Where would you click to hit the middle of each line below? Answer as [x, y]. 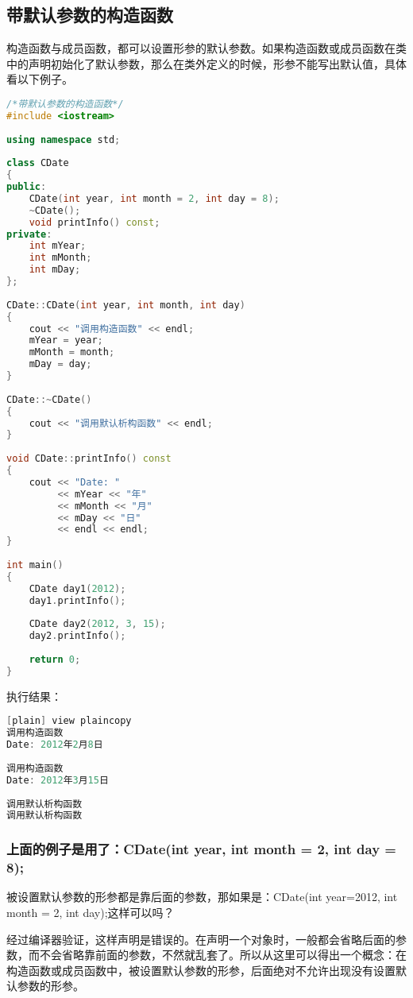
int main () [35, 565]
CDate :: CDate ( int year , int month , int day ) [126, 305]
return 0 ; [55, 660]
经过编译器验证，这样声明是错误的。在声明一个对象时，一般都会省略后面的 [201, 939]
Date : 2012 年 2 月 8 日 [55, 745]
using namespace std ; [64, 139]
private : [29, 234]
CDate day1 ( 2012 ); [77, 588]
